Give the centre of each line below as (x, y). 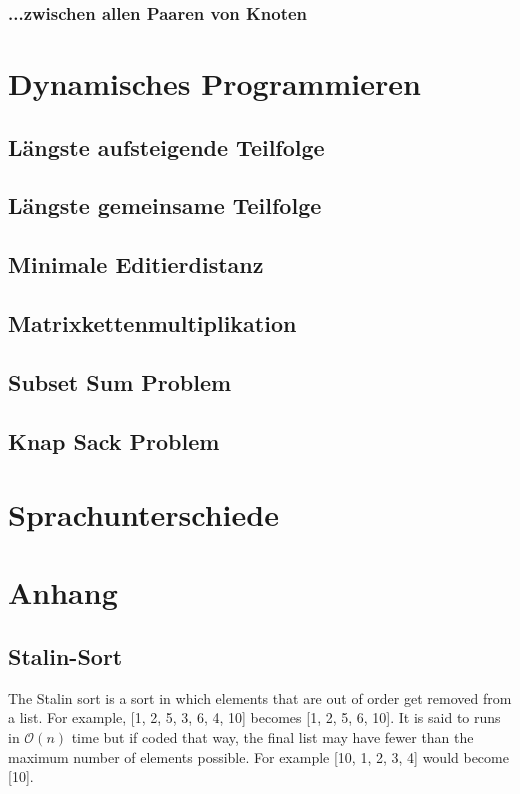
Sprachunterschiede (143, 514)
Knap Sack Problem (114, 440)
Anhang (63, 592)
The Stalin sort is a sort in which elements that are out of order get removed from (260, 697)
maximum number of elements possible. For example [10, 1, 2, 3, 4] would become (258, 756)
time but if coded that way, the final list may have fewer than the (272, 737)
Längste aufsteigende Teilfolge (166, 146)
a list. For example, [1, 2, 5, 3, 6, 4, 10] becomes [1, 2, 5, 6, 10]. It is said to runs (254, 717)
